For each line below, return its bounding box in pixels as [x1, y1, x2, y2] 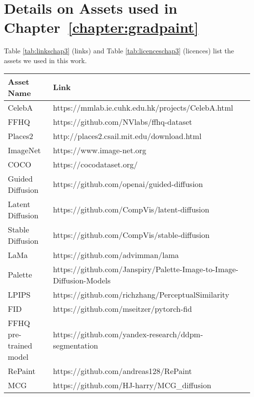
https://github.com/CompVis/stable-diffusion [53, 229, 210, 240]
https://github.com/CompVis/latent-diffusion [53, 204, 210, 215]
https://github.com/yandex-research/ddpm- [53, 328, 203, 340]
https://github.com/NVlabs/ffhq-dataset [53, 116, 192, 127]
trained [8, 339, 32, 351]
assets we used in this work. [4, 55, 87, 65]
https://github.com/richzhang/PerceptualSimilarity [53, 288, 230, 300]
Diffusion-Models [53, 274, 111, 286]
